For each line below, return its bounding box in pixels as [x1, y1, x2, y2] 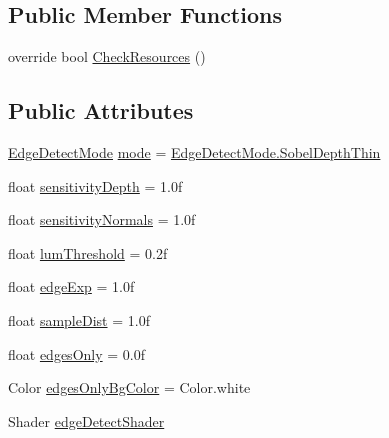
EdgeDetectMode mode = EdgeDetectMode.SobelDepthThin [8, 142, 381, 162]
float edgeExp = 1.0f [8, 276, 135, 297]
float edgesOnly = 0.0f [8, 343, 146, 364]
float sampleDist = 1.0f [8, 309, 150, 330]
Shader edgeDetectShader [8, 410, 165, 431]
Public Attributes [8, 95, 194, 126]
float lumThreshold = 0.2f [8, 242, 168, 263]
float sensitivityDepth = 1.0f [8, 175, 183, 196]
